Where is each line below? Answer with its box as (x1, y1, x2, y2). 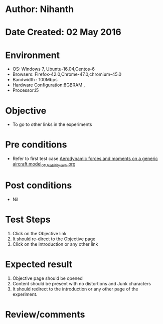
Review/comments (5, 308, 85, 320)
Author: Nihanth (5, 4, 74, 15)
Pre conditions (5, 139, 67, 150)
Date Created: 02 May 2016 (5, 27, 121, 38)
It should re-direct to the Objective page (12, 236, 96, 242)
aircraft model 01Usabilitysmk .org (12, 161, 76, 168)
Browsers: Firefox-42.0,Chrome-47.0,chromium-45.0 (12, 71, 122, 77)
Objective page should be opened (12, 275, 83, 281)
